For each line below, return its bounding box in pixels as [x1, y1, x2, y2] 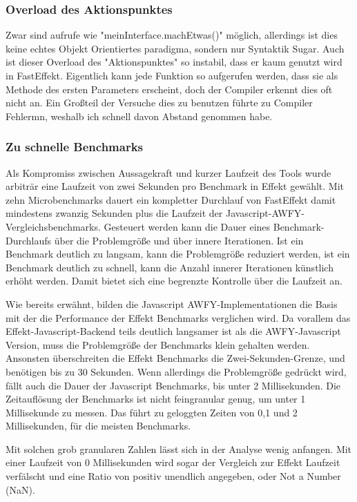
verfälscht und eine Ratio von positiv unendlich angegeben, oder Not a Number [6, 469, 341, 483]
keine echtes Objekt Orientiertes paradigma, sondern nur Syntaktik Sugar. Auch [6, 41, 345, 55]
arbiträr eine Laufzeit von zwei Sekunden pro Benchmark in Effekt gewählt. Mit [6, 179, 345, 193]
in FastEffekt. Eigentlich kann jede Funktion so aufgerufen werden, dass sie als [6, 68, 338, 82]
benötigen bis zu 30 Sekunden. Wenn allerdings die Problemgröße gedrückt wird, [6, 364, 347, 378]
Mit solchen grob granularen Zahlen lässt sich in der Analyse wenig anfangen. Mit [6, 441, 352, 456]
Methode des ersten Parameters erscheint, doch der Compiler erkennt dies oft [6, 81, 333, 96]
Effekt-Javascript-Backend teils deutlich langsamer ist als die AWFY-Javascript [6, 324, 341, 338]
